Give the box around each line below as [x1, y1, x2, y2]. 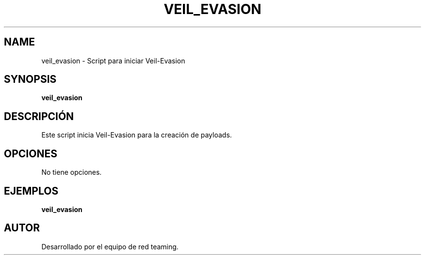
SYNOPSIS [4, 73, 57, 86]
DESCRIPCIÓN [4, 110, 74, 122]
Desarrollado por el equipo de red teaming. [41, 242, 179, 251]
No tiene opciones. [41, 168, 102, 177]
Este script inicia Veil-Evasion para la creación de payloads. [41, 131, 232, 139]
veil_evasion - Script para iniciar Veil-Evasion [41, 56, 185, 65]
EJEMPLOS [4, 184, 59, 197]
